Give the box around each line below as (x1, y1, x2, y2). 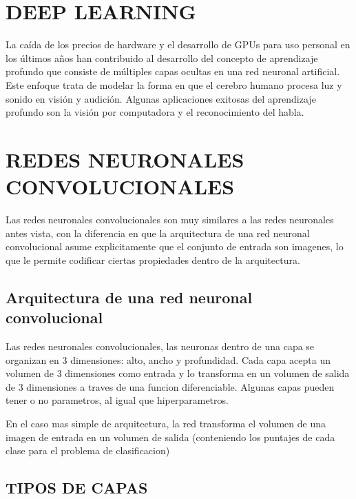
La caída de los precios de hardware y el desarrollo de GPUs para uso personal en (6, 37, 350, 52)
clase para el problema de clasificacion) (6, 443, 170, 458)
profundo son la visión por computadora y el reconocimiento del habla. (6, 105, 304, 119)
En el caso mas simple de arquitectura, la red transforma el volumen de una (6, 416, 326, 430)
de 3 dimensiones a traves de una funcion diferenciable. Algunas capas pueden (6, 379, 335, 394)
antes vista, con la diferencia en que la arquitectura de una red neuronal (6, 225, 310, 240)
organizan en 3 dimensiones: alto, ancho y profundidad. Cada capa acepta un (6, 352, 331, 367)
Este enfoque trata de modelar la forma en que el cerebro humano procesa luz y (6, 77, 342, 92)
